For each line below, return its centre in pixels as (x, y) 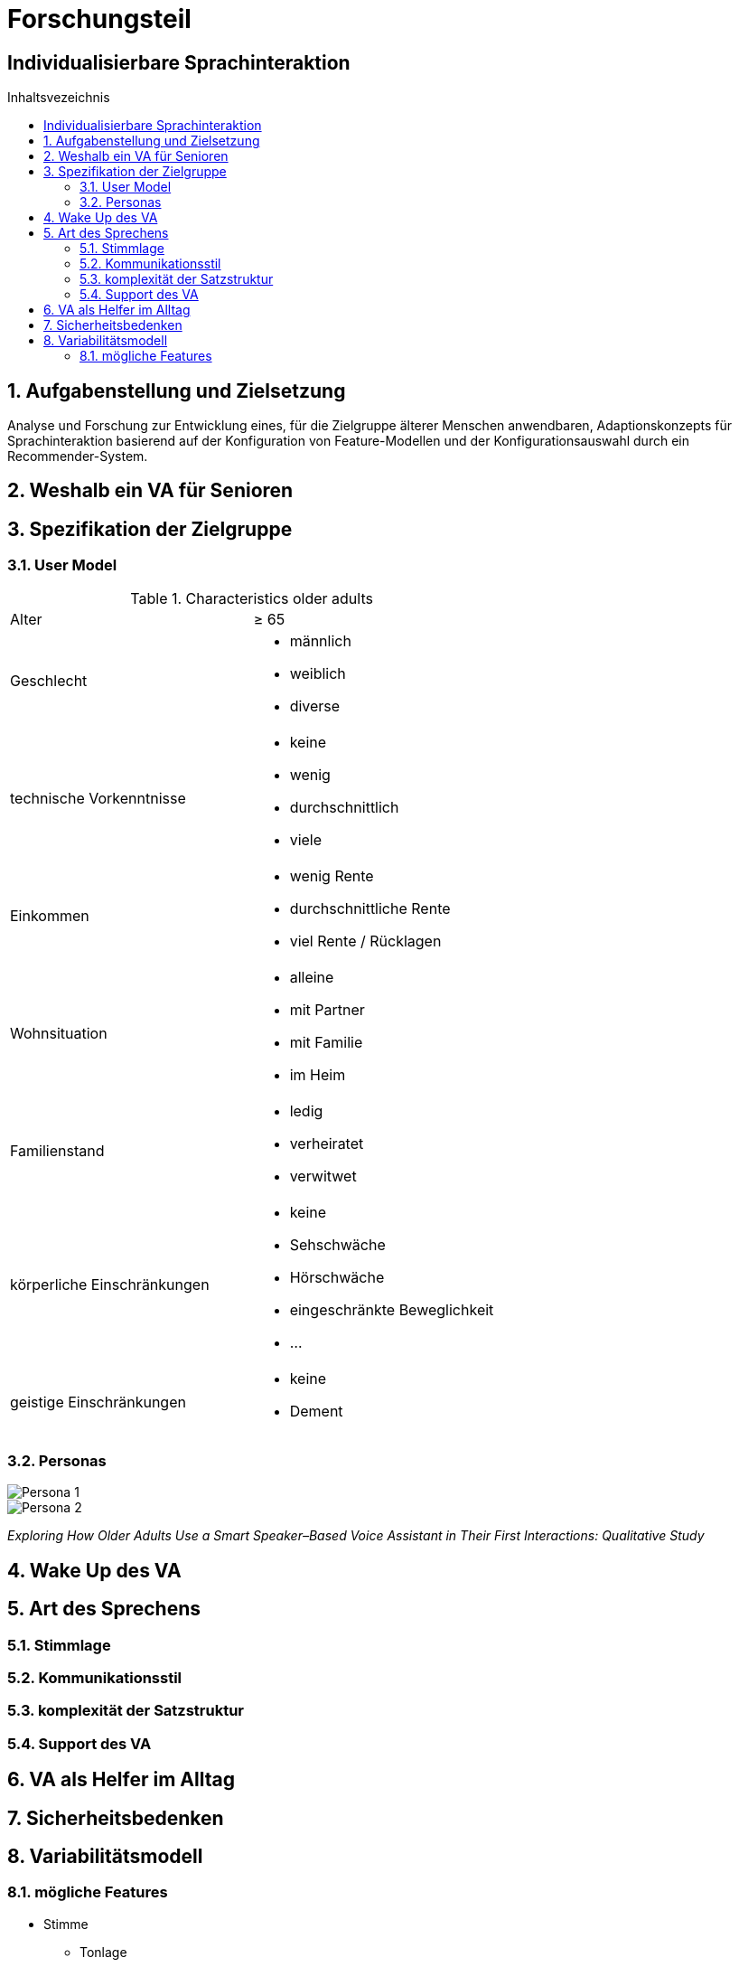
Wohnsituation (59, 1033)
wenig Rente (332, 875)
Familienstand (57, 1150)
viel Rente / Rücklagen (365, 941)
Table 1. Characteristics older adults (252, 598)
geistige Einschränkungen (98, 1402)
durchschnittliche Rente (370, 908)
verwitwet (323, 1176)
